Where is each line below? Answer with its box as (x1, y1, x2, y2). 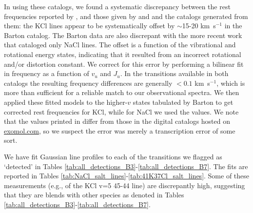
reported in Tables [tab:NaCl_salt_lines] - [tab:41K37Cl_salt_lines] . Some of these (4, 171, 250, 181)
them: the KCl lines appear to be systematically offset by (4, 20, 175, 31)
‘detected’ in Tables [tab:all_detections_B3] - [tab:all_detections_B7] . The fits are (4, 161, 248, 171)
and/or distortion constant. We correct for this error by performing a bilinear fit (4, 58, 244, 69)
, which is (216, 77, 245, 88)
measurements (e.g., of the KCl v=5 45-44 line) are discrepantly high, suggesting (4, 180, 245, 190)
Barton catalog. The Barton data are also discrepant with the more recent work (4, 30, 242, 40)
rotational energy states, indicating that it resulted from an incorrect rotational (4, 49, 241, 59)
